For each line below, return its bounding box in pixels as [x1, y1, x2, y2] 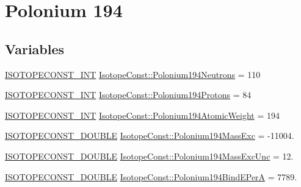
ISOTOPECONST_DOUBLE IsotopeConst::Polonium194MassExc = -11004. [5, 129, 294, 142]
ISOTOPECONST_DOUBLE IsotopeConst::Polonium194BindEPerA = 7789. [5, 170, 297, 183]
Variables [5, 39, 65, 58]
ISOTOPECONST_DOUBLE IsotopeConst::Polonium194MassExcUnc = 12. [5, 149, 294, 162]
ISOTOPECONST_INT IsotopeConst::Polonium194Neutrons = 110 [5, 68, 261, 80]
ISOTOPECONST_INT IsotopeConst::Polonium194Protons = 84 [5, 88, 252, 101]
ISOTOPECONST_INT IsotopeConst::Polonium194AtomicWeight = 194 [5, 108, 280, 121]
